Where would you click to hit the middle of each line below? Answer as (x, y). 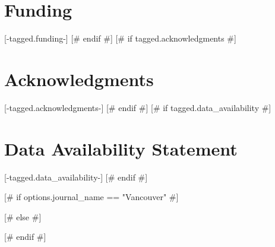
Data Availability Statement (121, 148)
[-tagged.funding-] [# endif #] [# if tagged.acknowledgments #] (120, 38)
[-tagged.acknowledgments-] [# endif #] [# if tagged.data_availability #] (138, 107)
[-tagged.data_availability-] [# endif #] (76, 177)
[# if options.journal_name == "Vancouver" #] (91, 197)
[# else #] (23, 216)
